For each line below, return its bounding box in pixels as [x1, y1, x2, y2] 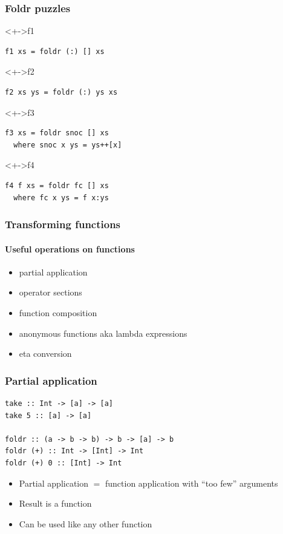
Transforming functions [5, 217, 121, 232]
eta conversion [19, 347, 72, 360]
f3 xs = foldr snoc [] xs [5, 129, 109, 138]
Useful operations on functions [5, 242, 135, 255]
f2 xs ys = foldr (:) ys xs [5, 88, 118, 96]
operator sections [19, 286, 82, 299]
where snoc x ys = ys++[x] [13, 140, 122, 149]
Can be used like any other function [19, 517, 152, 530]
